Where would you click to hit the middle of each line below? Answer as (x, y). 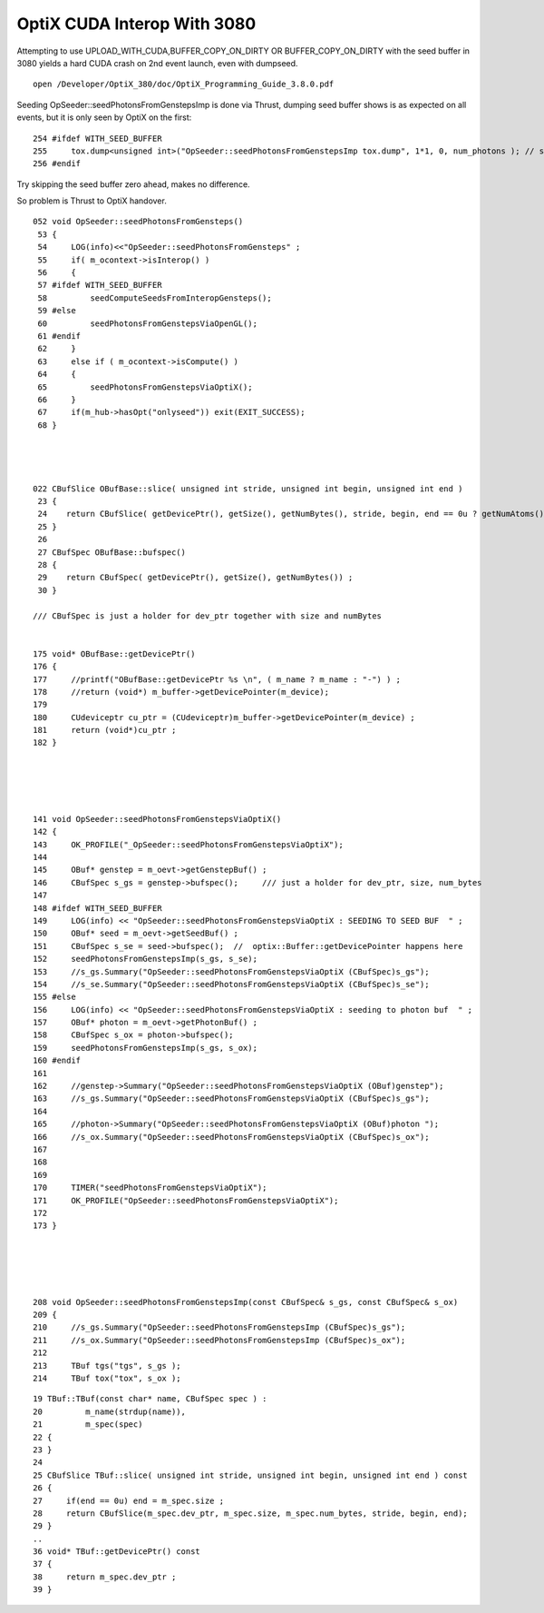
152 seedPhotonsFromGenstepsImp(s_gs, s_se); (146, 959)
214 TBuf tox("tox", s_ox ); (107, 1378)
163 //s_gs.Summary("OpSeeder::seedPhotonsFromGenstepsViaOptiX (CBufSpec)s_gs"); (231, 1098)
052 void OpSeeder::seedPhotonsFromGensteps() (138, 222)
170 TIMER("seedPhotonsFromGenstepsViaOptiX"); (150, 1188)
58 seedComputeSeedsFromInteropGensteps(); (155, 298)
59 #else (57, 311)
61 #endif (59, 336)
